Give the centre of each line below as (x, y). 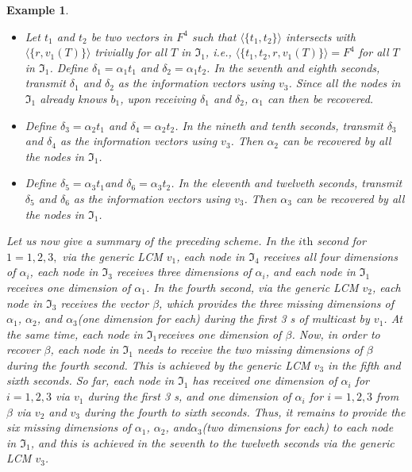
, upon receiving (158, 98)
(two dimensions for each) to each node (298, 427)
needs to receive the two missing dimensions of (250, 349)
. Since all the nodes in (345, 83)
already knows (73, 98)
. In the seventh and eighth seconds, (293, 67)
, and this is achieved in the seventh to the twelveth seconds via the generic (212, 442)
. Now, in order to (336, 334)
